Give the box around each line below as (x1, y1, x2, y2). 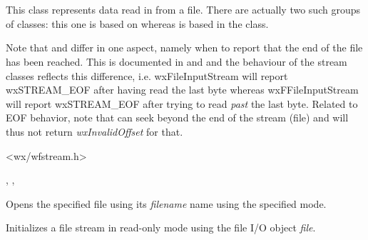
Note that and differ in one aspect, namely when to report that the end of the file (6, 40, 363, 55)
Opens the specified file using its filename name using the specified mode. (6, 196, 327, 211)
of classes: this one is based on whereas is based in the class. (6, 16, 269, 31)
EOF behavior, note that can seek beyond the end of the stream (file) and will (6, 110, 349, 125)
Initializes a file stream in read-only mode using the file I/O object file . (6, 220, 316, 235)
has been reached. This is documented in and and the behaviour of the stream (6, 54, 347, 69)
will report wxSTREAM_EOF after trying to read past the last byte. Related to (6, 96, 358, 111)
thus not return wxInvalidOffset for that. (6, 124, 183, 139)
